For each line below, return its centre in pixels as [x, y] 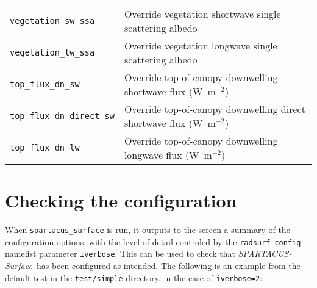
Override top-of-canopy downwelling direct [215, 109]
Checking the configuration [121, 200]
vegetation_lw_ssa [52, 52]
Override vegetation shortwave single [202, 14]
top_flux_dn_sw [45, 84]
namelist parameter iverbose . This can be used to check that [120, 254]
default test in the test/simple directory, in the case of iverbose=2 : [134, 277]
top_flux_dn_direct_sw [62, 116]
